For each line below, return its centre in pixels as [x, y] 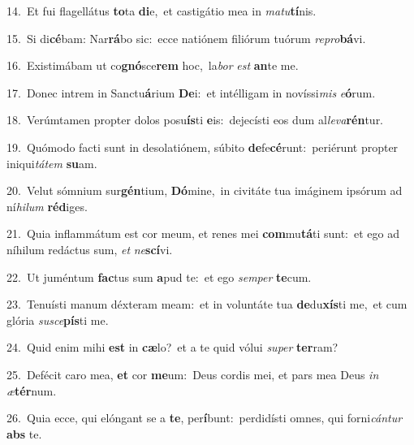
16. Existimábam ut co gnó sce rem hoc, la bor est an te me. [153, 65]
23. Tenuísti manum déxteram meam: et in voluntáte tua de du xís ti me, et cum [207, 304]
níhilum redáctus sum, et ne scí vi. [90, 249]
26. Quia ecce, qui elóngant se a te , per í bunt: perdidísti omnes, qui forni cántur [205, 418]
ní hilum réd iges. [47, 206]
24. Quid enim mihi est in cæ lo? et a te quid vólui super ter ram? [172, 347]
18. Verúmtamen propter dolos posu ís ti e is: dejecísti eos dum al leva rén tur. [195, 120]
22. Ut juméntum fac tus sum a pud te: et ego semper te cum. [159, 277]
